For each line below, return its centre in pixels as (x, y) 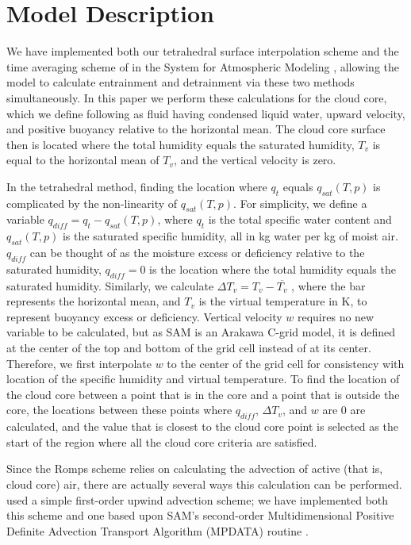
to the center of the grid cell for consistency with (286, 363)
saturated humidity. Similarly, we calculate (110, 285)
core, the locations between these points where (119, 410)
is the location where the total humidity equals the (273, 269)
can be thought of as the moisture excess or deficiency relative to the (197, 253)
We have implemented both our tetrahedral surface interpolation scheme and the (203, 51)
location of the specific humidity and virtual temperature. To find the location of (203, 379)
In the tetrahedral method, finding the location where (137, 186)
